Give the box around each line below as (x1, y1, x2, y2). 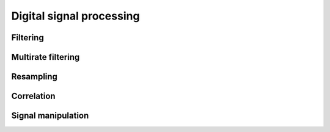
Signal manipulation (11, 111, 89, 121)
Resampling (11, 71, 58, 82)
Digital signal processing (11, 9, 140, 23)
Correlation (11, 91, 56, 101)
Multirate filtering (11, 52, 80, 62)
